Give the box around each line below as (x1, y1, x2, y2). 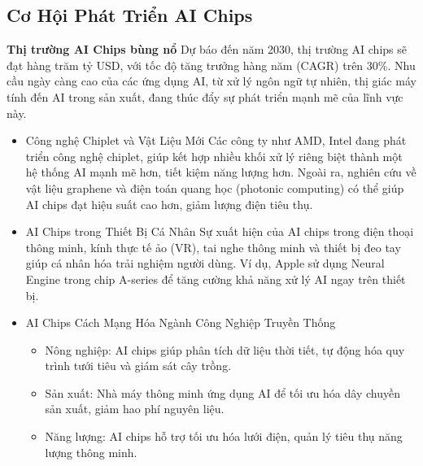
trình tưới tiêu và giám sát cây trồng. (45, 357, 232, 374)
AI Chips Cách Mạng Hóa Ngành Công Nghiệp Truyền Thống (25, 314, 336, 331)
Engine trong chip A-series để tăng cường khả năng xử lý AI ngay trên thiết (25, 270, 406, 287)
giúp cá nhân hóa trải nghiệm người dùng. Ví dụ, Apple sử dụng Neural (25, 255, 385, 272)
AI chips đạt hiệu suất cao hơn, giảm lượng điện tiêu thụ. (25, 195, 313, 212)
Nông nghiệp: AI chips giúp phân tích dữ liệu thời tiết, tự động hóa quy (45, 341, 405, 358)
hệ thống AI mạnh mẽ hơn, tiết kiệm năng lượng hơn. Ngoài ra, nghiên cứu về (25, 163, 416, 181)
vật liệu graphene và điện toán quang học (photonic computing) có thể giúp (25, 179, 404, 196)
